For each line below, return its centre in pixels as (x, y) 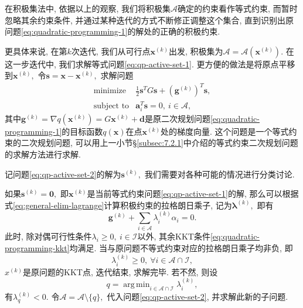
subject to (111, 106)
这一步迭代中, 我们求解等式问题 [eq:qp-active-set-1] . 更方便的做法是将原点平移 (150, 64)
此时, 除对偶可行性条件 (48, 236)
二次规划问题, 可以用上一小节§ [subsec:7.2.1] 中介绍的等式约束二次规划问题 (159, 143)
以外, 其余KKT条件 (174, 236)
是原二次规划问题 (177, 118)
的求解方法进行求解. (43, 154)
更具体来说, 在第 (36, 51)
